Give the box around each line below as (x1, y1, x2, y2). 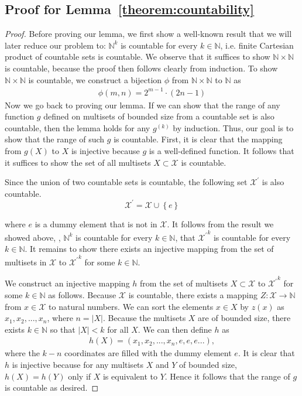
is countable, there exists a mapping (128, 288, 258, 301)
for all (107, 323, 129, 335)
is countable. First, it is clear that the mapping (114, 133, 283, 145)
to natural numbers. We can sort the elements (49, 300, 214, 312)
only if (68, 370, 91, 382)
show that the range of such (5, 133, 105, 145)
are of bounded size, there (198, 312, 291, 324)
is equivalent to (102, 370, 157, 382)
